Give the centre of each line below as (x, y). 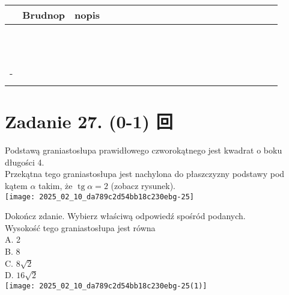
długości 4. (25, 162)
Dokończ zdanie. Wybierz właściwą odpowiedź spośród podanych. (125, 216)
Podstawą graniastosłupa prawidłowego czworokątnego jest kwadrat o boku (144, 150)
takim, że (56, 185)
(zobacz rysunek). (143, 185)
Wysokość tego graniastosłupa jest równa (80, 227)
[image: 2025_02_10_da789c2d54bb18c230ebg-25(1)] (106, 286)
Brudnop (44, 15)
